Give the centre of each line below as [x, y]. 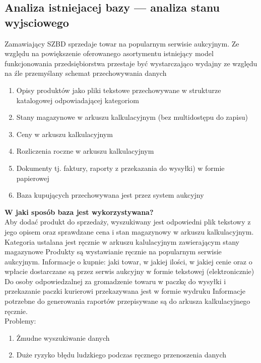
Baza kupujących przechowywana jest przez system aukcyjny [110, 195]
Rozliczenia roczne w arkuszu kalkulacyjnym [85, 151]
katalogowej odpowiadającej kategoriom [78, 100]
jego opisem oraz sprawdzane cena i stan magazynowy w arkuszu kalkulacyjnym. [129, 231]
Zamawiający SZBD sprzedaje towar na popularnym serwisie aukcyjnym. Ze [122, 43]
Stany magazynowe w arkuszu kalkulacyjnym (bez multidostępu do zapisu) [132, 117]
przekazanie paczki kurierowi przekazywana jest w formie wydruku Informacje [125, 291]
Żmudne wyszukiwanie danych [63, 337]
